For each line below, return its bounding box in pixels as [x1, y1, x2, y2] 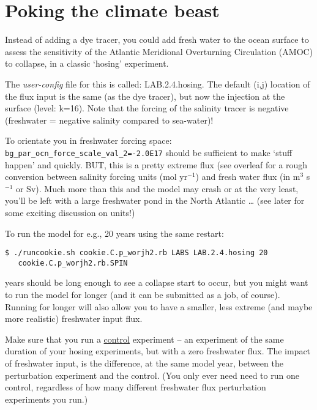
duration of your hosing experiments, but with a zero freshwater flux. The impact [5, 345, 311, 357]
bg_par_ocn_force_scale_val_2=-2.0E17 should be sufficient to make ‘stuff [5, 146, 293, 158]
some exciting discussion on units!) [5, 206, 135, 218]
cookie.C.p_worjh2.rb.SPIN [18, 258, 128, 267]
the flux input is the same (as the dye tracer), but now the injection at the [5, 89, 285, 102]
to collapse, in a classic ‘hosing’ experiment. [5, 57, 169, 70]
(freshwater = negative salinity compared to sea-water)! [5, 113, 214, 126]
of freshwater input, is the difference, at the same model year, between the [5, 356, 283, 369]
